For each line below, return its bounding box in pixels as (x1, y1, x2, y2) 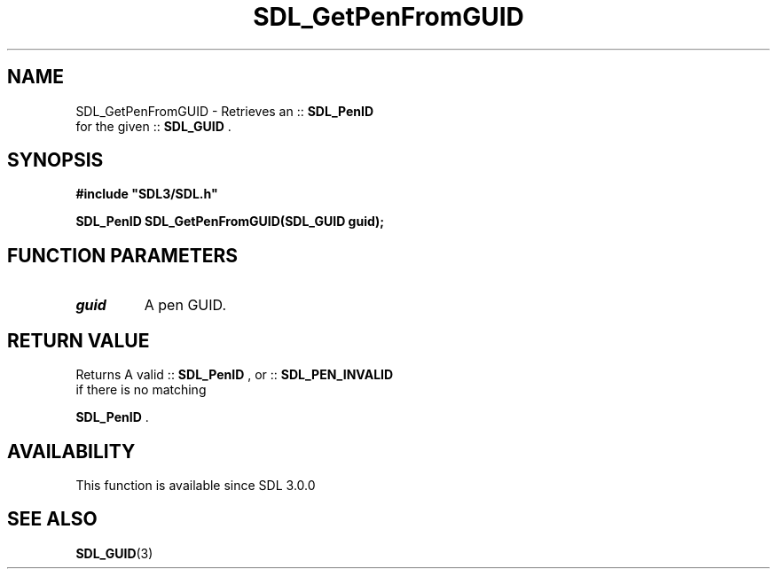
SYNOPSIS (7, 149, 104, 172)
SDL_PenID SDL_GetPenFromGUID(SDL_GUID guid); (75, 214, 385, 230)
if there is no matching (75, 382, 207, 398)
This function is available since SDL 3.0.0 (75, 477, 316, 493)
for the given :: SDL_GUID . (75, 118, 232, 134)
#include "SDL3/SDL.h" (75, 186, 218, 202)
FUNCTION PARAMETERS (7, 244, 238, 267)
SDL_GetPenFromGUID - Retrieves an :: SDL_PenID (75, 103, 374, 119)
